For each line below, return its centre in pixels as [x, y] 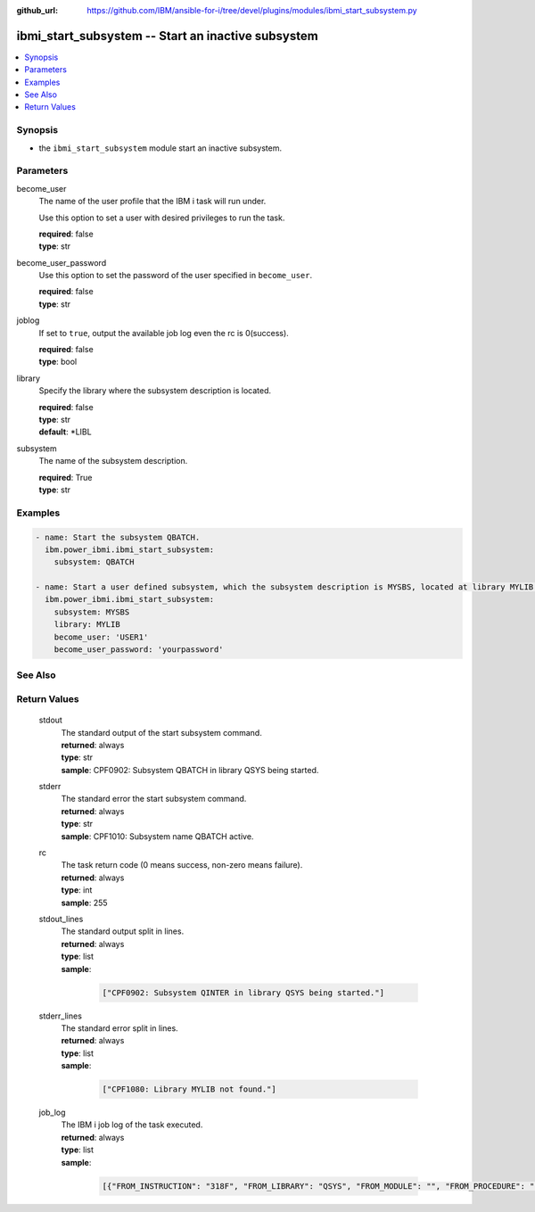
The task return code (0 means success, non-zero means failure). [182, 865]
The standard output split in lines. [123, 931]
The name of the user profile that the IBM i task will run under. [152, 202]
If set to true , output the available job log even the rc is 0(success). [164, 333]
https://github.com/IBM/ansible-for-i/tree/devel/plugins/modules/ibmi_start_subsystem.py [252, 10]
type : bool [58, 362]
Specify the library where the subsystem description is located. [155, 391]
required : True [66, 477]
